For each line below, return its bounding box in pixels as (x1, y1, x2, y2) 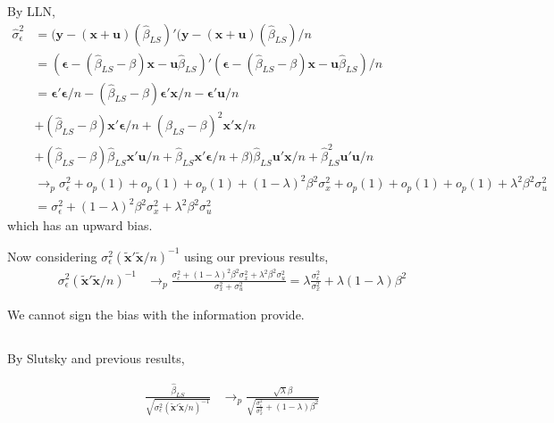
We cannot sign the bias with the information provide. (7, 305, 305, 324)
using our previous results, (184, 246, 329, 265)
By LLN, (7, 2, 55, 20)
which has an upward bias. (7, 216, 153, 235)
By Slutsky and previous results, (7, 349, 185, 368)
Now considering (7, 246, 97, 265)
